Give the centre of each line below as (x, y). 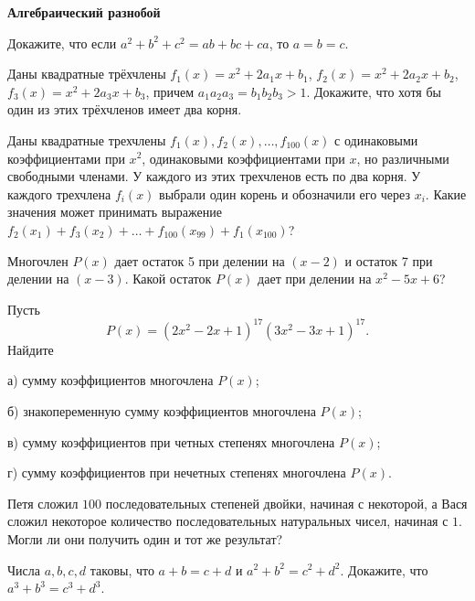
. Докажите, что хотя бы (374, 91)
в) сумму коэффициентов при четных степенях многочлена (171, 441)
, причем (170, 91)
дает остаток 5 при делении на (200, 260)
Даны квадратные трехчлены (87, 140)
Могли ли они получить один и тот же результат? (145, 538)
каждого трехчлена (59, 193)
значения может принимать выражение (115, 212)
